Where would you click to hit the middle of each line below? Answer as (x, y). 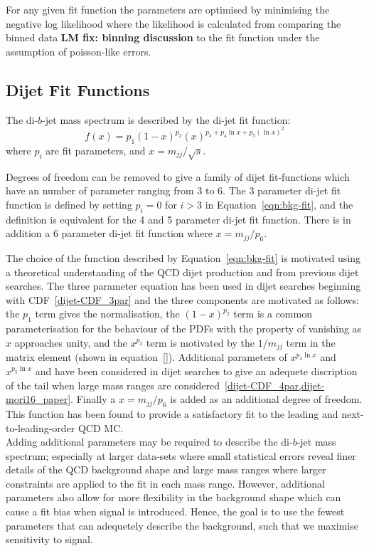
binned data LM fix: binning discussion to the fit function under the (163, 37)
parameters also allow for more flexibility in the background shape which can (173, 497)
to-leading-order (41, 427)
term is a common (273, 314)
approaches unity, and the (71, 342)
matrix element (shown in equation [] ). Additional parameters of (146, 357)
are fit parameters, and (96, 150)
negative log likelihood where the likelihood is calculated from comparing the (173, 23)
